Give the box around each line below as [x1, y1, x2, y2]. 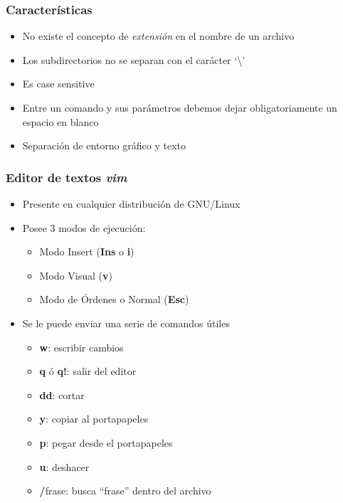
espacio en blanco [22, 114, 99, 129]
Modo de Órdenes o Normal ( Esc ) [39, 292, 189, 307]
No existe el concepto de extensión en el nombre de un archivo [22, 28, 295, 43]
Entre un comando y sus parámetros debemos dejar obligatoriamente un [22, 100, 337, 115]
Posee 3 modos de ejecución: [22, 220, 146, 235]
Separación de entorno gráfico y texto [22, 138, 186, 153]
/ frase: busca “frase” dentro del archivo [39, 483, 211, 498]
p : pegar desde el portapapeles [39, 435, 173, 450]
